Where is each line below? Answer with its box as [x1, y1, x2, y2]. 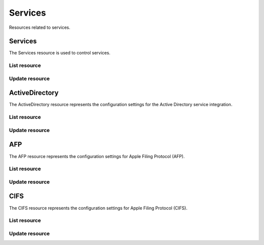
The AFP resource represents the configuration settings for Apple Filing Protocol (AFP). [9, 153, 185, 159]
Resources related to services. [9, 24, 70, 30]
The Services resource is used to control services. [9, 50, 110, 56]
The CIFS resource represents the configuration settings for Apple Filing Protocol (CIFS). [9, 205, 188, 211]
